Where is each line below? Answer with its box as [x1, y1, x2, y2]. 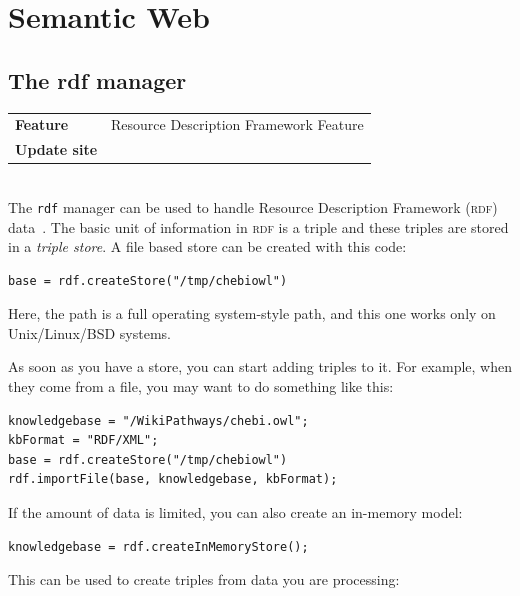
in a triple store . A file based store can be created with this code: [8, 236, 407, 257]
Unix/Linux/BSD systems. [8, 322, 171, 343]
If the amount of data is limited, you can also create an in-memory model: [8, 502, 463, 523]
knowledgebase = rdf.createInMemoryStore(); [8, 539, 309, 554]
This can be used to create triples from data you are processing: [8, 569, 400, 590]
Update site [15, 139, 98, 160]
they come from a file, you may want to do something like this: [8, 376, 394, 397]
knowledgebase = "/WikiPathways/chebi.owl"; [8, 413, 309, 428]
